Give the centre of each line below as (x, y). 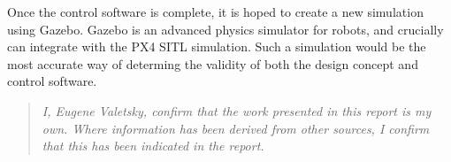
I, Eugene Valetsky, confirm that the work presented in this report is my (237, 110)
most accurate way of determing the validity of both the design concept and (213, 63)
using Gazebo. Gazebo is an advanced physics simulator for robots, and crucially (225, 29)
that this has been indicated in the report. (153, 146)
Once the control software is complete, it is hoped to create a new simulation (215, 12)
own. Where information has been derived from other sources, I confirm (236, 128)
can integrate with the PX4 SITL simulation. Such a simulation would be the (217, 46)
